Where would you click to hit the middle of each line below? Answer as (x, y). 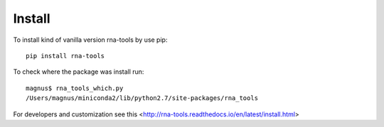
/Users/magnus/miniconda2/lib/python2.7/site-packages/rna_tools (142, 98)
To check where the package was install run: (79, 72)
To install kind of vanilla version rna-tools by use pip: (90, 40)
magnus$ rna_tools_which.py (75, 88)
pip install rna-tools (65, 56)
